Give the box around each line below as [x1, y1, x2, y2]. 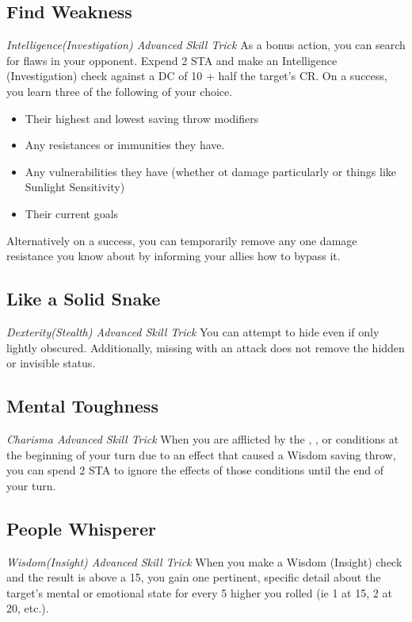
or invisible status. [6, 355, 96, 371]
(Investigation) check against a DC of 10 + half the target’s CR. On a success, [6, 67, 387, 84]
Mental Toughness [6, 394, 158, 418]
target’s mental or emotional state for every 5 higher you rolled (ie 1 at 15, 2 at [6, 584, 392, 601]
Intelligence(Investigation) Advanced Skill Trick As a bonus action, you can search [6, 36, 406, 53]
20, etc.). [6, 600, 49, 616]
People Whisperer [6, 516, 156, 540]
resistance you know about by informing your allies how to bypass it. [6, 248, 341, 264]
